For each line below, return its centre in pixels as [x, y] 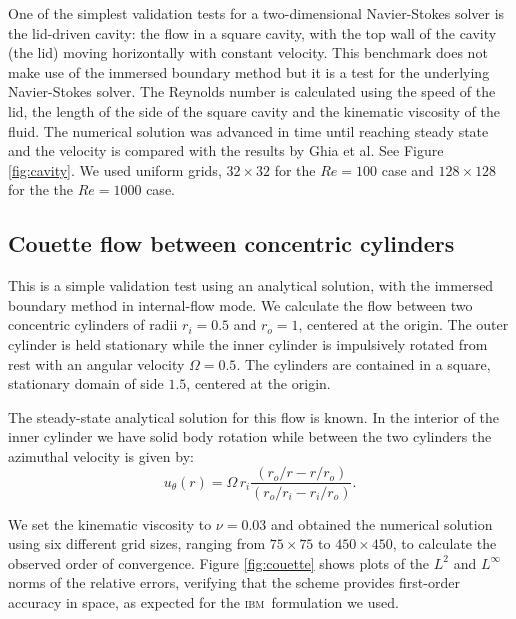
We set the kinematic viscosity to [110, 523]
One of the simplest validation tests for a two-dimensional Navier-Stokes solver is [256, 13]
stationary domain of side [86, 383]
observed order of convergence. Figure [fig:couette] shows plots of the [219, 562]
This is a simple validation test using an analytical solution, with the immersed [251, 285]
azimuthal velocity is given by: [101, 455]
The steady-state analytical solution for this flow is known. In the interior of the [253, 416]
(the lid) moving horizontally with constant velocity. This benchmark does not [248, 52]
